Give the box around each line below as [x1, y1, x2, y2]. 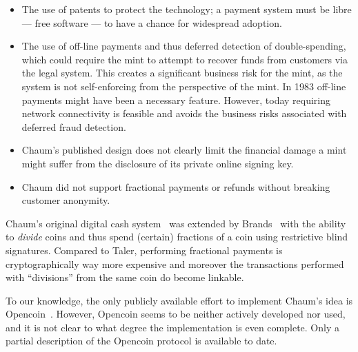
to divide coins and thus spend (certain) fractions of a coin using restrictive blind [6, 229, 348, 244]
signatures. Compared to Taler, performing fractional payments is [6, 242, 283, 257]
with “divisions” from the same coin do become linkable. [6, 270, 244, 284]
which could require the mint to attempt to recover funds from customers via [21, 52, 348, 66]
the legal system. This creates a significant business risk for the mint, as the [21, 65, 343, 80]
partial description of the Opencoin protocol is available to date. [6, 333, 277, 348]
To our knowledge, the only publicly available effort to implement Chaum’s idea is [6, 293, 353, 307]
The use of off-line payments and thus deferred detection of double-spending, [21, 39, 346, 53]
